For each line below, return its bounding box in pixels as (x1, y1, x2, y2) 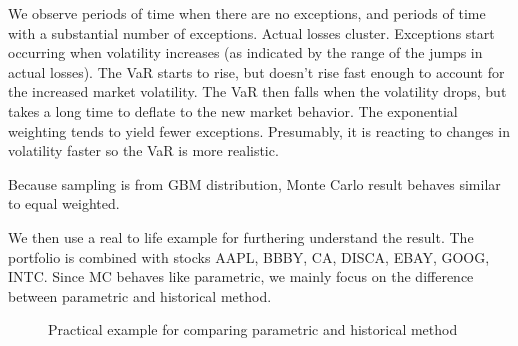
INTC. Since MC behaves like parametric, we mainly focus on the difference (8, 266, 474, 287)
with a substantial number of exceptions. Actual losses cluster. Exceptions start (8, 22, 495, 43)
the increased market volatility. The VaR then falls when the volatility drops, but (8, 81, 507, 102)
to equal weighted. (8, 193, 120, 214)
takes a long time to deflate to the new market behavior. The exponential (8, 100, 458, 121)
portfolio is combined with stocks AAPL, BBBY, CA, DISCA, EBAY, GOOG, (8, 246, 490, 267)
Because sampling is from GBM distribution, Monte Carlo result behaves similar (8, 173, 501, 194)
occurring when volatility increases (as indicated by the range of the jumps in (8, 42, 483, 63)
